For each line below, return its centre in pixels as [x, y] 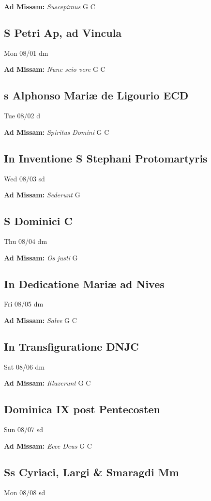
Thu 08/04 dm [26, 241]
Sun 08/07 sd [23, 429]
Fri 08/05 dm [24, 304]
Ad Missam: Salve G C [40, 320]
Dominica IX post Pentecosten [82, 409]
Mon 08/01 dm [26, 53]
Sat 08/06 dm [24, 366]
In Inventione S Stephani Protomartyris [106, 158]
